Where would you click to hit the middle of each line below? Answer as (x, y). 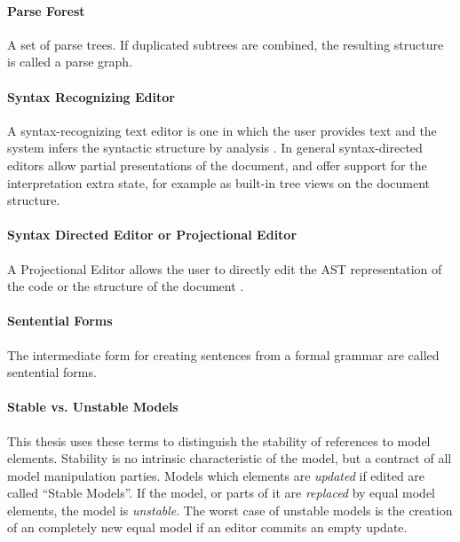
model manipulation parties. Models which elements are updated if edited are (216, 475)
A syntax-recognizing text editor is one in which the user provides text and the (222, 130)
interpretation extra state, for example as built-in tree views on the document (219, 182)
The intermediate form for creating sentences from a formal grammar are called (223, 354)
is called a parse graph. (70, 62)
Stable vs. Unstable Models (93, 407)
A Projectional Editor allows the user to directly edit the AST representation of (225, 268)
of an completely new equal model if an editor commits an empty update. (207, 527)
